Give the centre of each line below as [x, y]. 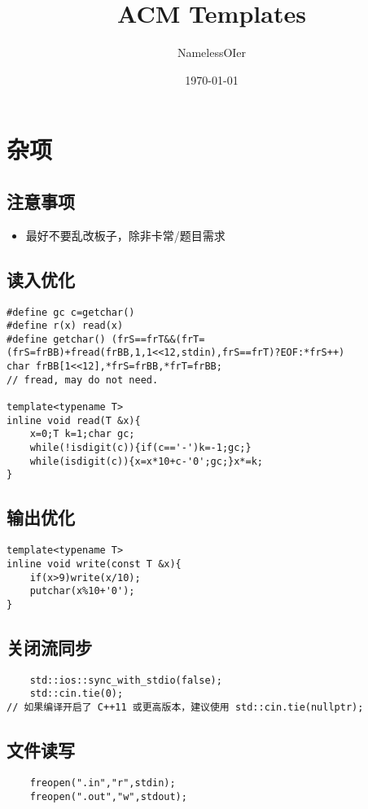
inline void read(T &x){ [74, 420]
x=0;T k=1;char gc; [82, 434]
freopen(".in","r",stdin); [103, 783]
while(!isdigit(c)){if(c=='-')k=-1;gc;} [140, 448]
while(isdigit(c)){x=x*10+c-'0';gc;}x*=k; [146, 461]
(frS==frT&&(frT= [158, 339]
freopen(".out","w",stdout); [108, 796]
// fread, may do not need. [83, 380]
